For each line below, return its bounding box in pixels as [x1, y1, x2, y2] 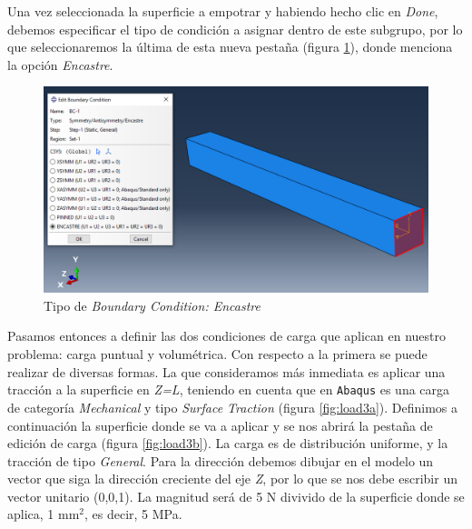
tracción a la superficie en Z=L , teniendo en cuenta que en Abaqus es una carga [7, 380, 450, 399]
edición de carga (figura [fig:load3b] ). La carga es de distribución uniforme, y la [7, 434, 448, 453]
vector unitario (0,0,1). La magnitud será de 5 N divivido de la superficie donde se [7, 486, 465, 505]
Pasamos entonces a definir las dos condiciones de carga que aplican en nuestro [7, 326, 447, 345]
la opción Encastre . [7, 55, 113, 74]
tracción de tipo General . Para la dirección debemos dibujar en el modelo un [7, 451, 434, 470]
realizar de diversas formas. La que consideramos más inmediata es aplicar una [7, 362, 446, 381]
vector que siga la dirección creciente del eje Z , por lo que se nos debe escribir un [7, 469, 457, 488]
